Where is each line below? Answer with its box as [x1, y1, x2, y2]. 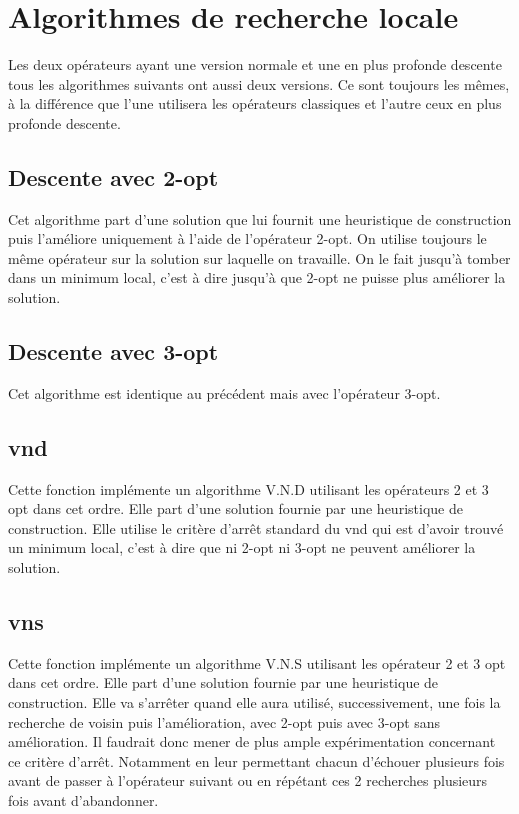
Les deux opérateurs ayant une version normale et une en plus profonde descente [8, 54, 502, 75]
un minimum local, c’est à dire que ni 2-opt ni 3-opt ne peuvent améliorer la [8, 537, 476, 558]
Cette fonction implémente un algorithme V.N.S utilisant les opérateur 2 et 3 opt [8, 652, 506, 673]
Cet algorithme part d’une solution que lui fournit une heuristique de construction [8, 208, 512, 229]
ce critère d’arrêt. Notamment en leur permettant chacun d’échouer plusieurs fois [8, 750, 505, 771]
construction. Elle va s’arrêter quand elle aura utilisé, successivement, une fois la [8, 692, 501, 713]
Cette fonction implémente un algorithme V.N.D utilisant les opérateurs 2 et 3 [8, 478, 489, 499]
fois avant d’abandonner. [8, 790, 159, 810]
